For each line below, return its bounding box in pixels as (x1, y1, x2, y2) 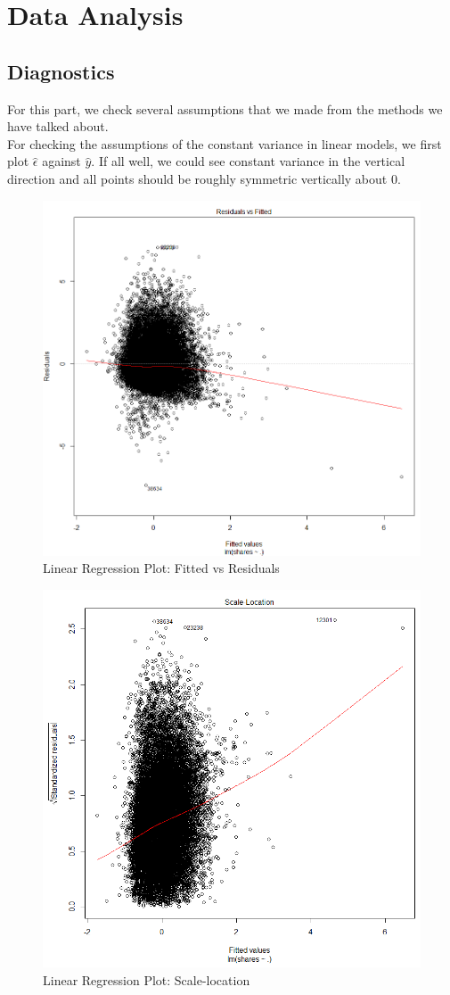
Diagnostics (7, 57, 115, 85)
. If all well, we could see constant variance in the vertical (91, 152, 405, 170)
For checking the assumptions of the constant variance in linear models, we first (7, 134, 442, 153)
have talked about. (7, 117, 109, 136)
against (42, 152, 81, 170)
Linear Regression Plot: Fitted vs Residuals (43, 559, 280, 577)
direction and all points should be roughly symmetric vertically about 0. (7, 169, 401, 187)
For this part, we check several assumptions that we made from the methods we (7, 99, 443, 118)
